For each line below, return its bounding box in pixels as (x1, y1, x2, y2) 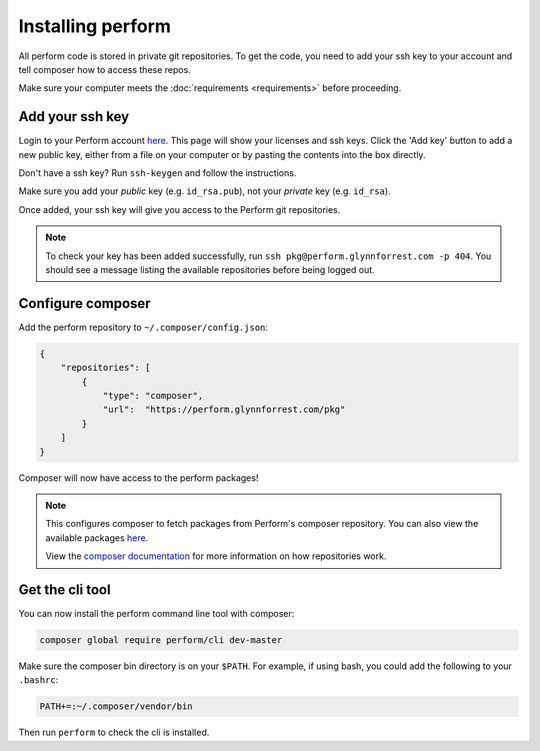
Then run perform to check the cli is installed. (18, 726, 210, 739)
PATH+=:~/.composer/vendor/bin (39, 701, 194, 712)
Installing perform (18, 15, 172, 37)
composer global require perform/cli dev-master (39, 635, 283, 646)
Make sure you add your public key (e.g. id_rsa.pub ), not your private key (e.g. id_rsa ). (18, 185, 391, 197)
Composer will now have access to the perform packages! (18, 471, 259, 484)
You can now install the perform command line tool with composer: (18, 608, 295, 620)
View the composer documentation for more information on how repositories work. (45, 550, 387, 562)
